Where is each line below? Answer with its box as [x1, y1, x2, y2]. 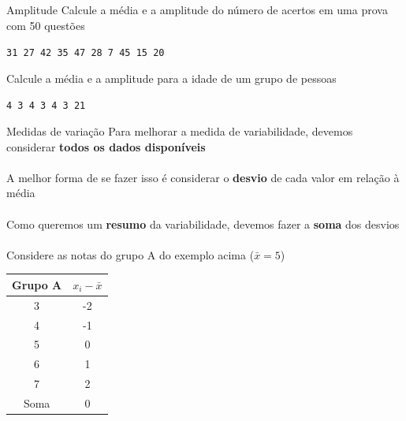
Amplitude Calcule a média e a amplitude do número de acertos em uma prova [6, 2, 388, 17]
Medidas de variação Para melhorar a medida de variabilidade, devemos [6, 123, 353, 140]
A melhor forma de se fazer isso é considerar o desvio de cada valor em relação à [6, 169, 400, 185]
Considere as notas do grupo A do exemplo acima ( [6, 246, 255, 263]
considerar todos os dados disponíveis [6, 138, 206, 155]
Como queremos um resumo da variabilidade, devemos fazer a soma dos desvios [6, 215, 400, 232]
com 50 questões [6, 17, 85, 33]
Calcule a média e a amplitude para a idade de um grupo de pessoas [6, 69, 337, 86]
